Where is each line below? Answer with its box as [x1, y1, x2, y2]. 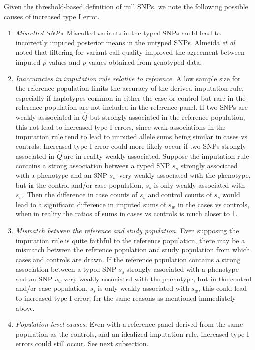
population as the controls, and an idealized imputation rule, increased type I [15, 328, 249, 339]
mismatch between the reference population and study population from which [15, 245, 250, 255]
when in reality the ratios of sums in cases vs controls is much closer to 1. [15, 209, 238, 219]
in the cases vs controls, [178, 199, 250, 209]
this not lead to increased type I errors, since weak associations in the [15, 121, 226, 132]
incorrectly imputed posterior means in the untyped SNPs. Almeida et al [15, 37, 235, 47]
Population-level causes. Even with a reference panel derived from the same [15, 319, 243, 329]
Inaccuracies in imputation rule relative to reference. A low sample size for [15, 73, 241, 83]
